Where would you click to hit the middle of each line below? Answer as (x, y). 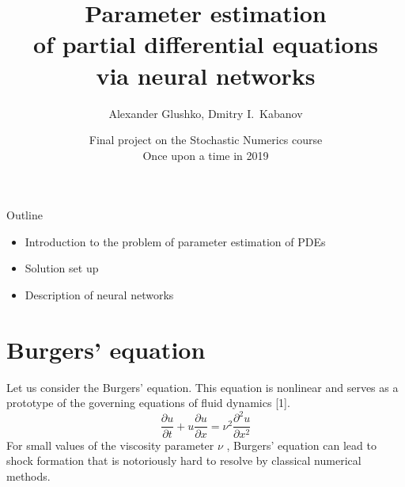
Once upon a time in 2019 (206, 155)
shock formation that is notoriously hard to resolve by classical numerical (184, 460)
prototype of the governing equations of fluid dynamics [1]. (148, 403)
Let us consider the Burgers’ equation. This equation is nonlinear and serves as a (202, 387)
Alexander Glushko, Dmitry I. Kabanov (206, 113)
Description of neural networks (99, 295)
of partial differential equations (206, 44)
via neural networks (206, 75)
